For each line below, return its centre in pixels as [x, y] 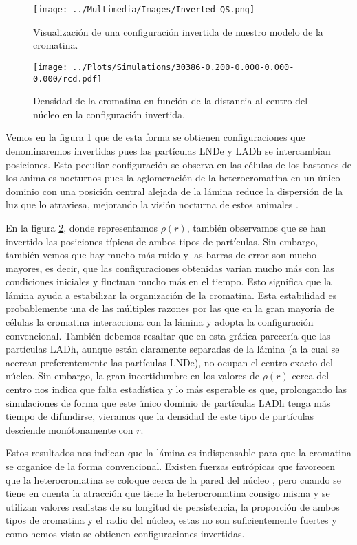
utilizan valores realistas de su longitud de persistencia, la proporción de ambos [173, 506]
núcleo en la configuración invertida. [109, 114]
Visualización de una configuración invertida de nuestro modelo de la [178, 31]
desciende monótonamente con [69, 429]
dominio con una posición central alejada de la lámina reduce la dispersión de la [174, 191]
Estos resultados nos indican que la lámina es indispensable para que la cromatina [178, 453]
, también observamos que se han [256, 227]
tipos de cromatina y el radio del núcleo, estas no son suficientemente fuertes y [171, 520]
